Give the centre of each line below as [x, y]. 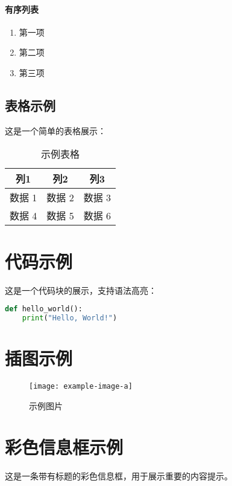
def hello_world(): [44, 309]
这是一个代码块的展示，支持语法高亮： [81, 290]
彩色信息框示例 [64, 447]
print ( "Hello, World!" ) [70, 318]
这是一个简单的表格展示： [55, 130]
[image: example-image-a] [81, 386]
